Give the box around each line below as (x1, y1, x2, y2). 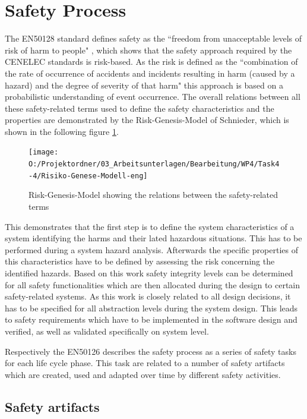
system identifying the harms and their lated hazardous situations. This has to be (5, 232, 302, 244)
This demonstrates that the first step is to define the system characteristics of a (5, 220, 295, 232)
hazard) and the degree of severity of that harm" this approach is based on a (5, 78, 283, 91)
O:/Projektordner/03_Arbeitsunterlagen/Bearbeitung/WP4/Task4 (29, 160, 280, 169)
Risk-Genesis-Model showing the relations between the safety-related (29, 188, 278, 201)
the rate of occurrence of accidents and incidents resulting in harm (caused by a (5, 67, 295, 79)
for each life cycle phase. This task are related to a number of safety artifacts (5, 357, 285, 369)
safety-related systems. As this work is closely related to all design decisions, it (5, 290, 291, 303)
